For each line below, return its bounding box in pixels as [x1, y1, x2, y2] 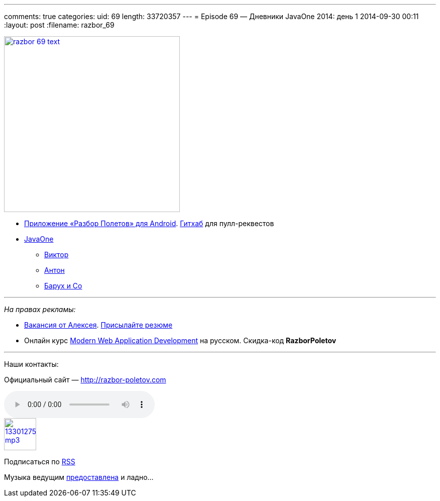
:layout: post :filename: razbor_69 [4, 21, 115, 29]
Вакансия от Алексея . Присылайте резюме [24, 321, 173, 329]
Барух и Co [44, 281, 82, 290]
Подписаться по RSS [4, 457, 75, 466]
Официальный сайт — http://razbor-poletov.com [4, 375, 166, 384]
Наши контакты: [4, 360, 59, 368]
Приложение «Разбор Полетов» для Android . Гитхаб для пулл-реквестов [24, 219, 274, 228]
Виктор [44, 250, 69, 259]
